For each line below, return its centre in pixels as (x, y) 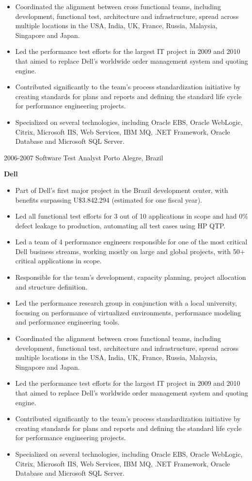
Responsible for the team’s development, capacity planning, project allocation (131, 277)
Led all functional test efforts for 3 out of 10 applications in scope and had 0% (132, 216)
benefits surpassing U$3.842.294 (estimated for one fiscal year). (109, 199)
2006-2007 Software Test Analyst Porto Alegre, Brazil (84, 157)
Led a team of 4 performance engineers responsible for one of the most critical (131, 242)
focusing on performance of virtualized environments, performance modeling (128, 312)
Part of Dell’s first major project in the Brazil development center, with (122, 190)
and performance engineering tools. (67, 322)
